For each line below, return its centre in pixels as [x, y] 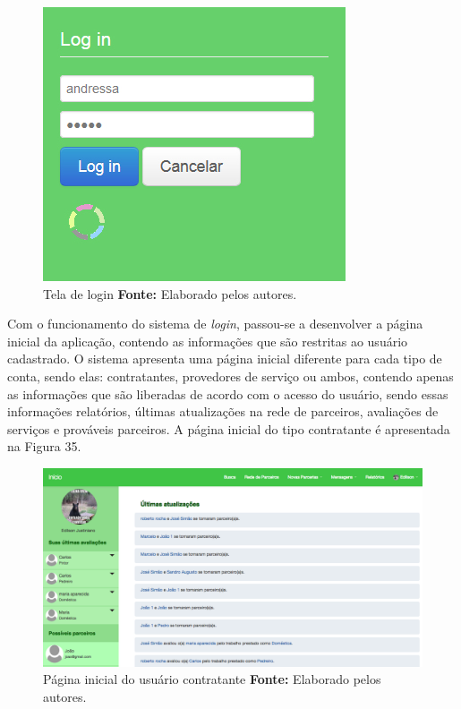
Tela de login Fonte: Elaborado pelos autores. [170, 293]
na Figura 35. [44, 446]
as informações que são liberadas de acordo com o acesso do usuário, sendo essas [228, 393]
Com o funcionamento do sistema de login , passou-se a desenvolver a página [215, 324]
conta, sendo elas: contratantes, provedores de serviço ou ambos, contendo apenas [230, 376]
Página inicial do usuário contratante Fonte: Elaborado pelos [212, 679]
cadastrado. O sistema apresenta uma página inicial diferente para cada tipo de [225, 359]
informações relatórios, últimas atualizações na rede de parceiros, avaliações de [223, 411]
